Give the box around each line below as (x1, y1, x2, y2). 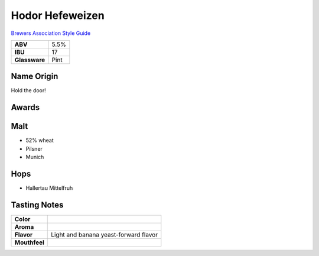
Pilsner (25, 145, 43, 152)
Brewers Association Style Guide (11, 30, 91, 37)
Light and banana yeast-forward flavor (51, 231, 158, 239)
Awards (11, 102, 40, 112)
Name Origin (11, 72, 58, 82)
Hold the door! (11, 87, 47, 94)
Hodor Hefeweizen (11, 9, 105, 22)
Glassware (14, 56, 45, 64)
